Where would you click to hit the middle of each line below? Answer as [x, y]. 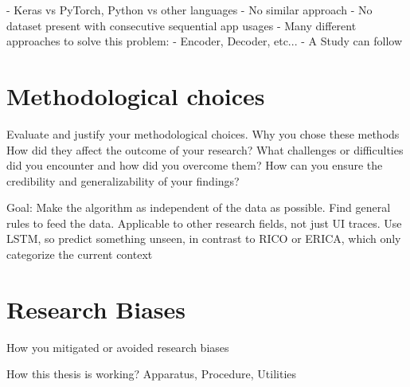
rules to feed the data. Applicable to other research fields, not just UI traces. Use [204, 223]
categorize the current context [80, 254]
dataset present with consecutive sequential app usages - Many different [182, 25]
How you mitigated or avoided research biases [118, 347]
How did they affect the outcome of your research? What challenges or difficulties [205, 149]
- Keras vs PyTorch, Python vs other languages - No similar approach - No [189, 10]
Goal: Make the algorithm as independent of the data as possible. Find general [199, 207]
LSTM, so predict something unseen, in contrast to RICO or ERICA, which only [204, 238]
